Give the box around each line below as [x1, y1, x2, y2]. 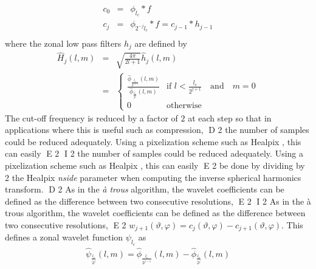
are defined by [134, 36, 187, 49]
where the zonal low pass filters [5, 36, 122, 49]
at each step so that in [188, 111, 272, 124]
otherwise [167, 101, 202, 111]
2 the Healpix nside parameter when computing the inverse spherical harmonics [5, 171, 301, 183]
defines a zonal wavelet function [5, 231, 123, 243]
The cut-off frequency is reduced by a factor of [5, 111, 178, 124]
